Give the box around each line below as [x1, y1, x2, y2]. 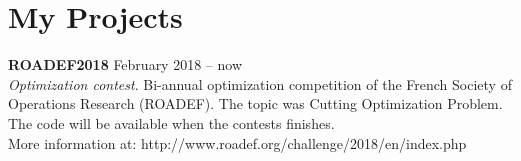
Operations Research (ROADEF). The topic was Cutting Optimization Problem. [8, 93, 503, 114]
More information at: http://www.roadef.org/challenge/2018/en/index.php [8, 132, 467, 153]
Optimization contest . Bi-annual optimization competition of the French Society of [8, 73, 512, 94]
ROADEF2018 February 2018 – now [8, 54, 242, 75]
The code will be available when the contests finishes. [8, 112, 335, 133]
